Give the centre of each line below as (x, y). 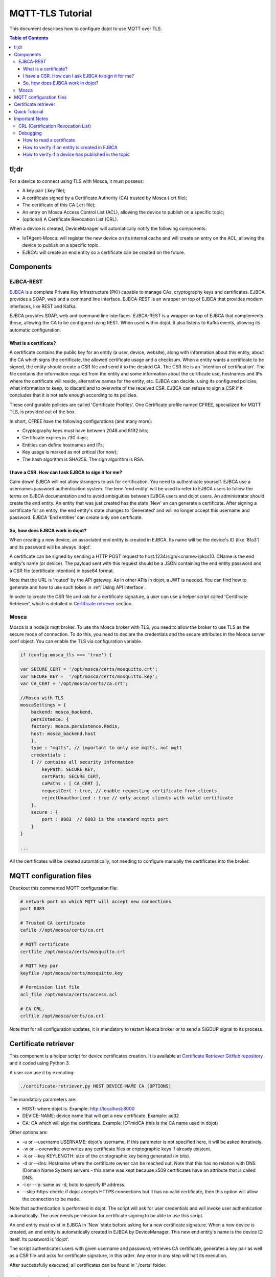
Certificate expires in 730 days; (55, 438)
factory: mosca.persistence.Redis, (75, 726)
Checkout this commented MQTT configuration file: (64, 888)
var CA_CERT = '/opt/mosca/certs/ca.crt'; (74, 683)
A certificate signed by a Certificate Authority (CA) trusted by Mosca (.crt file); (105, 198)
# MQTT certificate (44, 944)
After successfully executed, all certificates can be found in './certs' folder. (88, 1265)
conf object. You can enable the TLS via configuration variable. (76, 642)
